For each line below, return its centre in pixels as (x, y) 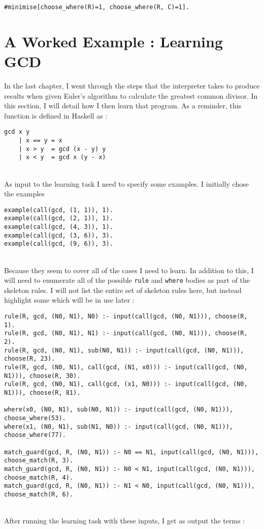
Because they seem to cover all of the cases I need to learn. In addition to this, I (129, 270)
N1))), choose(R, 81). (42, 392)
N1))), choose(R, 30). (42, 376)
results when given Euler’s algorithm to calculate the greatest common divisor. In (131, 95)
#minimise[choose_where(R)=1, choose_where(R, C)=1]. (97, 7)
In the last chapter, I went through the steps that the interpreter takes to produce (132, 85)
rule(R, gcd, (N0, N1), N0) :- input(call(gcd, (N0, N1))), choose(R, (126, 317)
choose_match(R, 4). (39, 477)
